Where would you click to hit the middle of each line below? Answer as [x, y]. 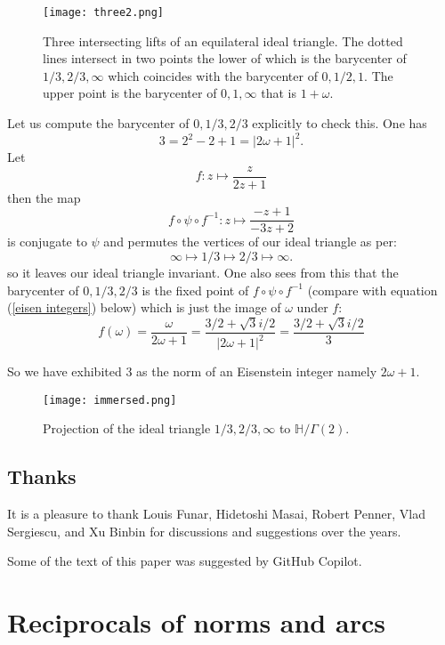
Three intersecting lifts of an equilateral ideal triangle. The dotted [223, 40]
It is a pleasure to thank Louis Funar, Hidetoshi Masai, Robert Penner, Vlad [216, 514]
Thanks [42, 476]
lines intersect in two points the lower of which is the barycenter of [225, 58]
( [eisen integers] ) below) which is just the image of [144, 307]
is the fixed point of [195, 290]
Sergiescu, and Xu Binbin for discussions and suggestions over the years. [204, 531]
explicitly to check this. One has [340, 123]
